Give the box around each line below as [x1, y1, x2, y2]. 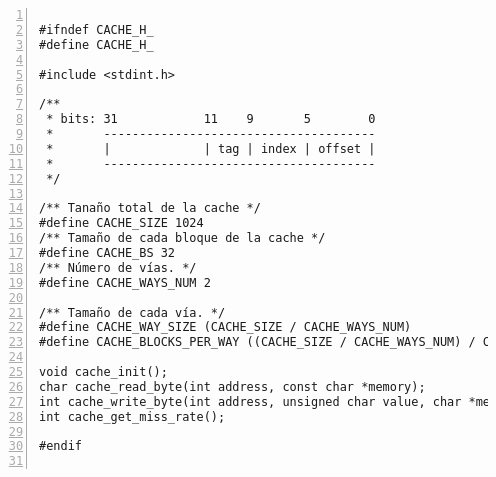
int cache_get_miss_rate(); [39, 409, 226, 424]
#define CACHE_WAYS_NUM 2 [39, 275, 211, 290]
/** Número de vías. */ [39, 260, 197, 275]
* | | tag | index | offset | [46, 141, 376, 156]
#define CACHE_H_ [39, 37, 154, 52]
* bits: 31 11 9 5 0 [46, 112, 376, 127]
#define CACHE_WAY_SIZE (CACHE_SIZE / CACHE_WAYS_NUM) [39, 320, 412, 335]
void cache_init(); [39, 365, 168, 379]
